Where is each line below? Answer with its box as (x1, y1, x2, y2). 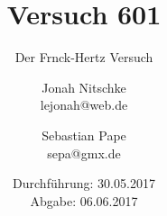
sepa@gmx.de (47, 143, 121, 162)
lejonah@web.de (40, 95, 128, 114)
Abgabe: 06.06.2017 (30, 191, 138, 210)
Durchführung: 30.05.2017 (13, 174, 155, 193)
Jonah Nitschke (42, 77, 126, 96)
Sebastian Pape (42, 125, 126, 144)
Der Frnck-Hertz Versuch (14, 48, 153, 67)
